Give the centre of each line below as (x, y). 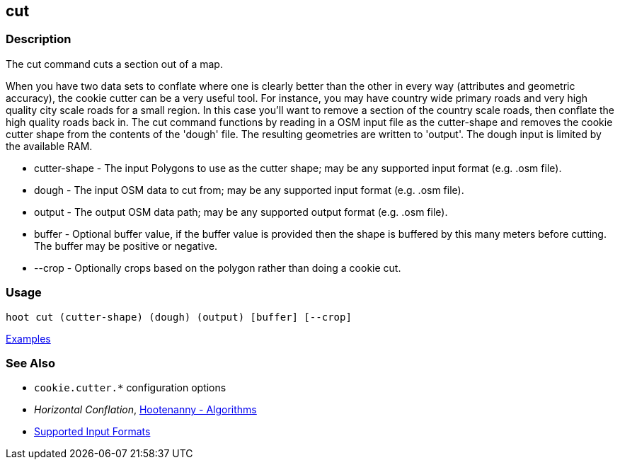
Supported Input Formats (92, 432)
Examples (28, 338)
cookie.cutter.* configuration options (130, 388)
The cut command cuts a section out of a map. (114, 64)
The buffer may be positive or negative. (126, 246)
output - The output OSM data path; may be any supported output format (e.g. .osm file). (241, 212)
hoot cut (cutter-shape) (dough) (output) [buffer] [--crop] (179, 317)
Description (39, 39)
